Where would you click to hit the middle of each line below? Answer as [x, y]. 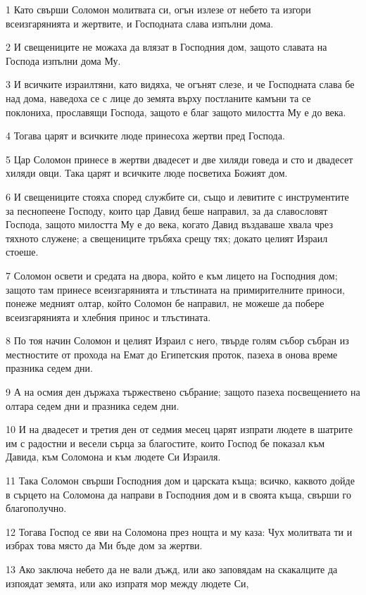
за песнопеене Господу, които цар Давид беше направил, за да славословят [167, 210]
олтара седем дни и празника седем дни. [93, 405]
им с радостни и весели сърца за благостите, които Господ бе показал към [165, 443]
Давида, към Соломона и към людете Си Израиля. [113, 457]
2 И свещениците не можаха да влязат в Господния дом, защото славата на [166, 47]
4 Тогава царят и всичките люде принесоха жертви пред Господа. [145, 136]
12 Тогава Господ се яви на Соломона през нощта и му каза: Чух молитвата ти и [179, 531]
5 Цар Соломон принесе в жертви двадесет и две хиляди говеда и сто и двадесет [179, 159]
